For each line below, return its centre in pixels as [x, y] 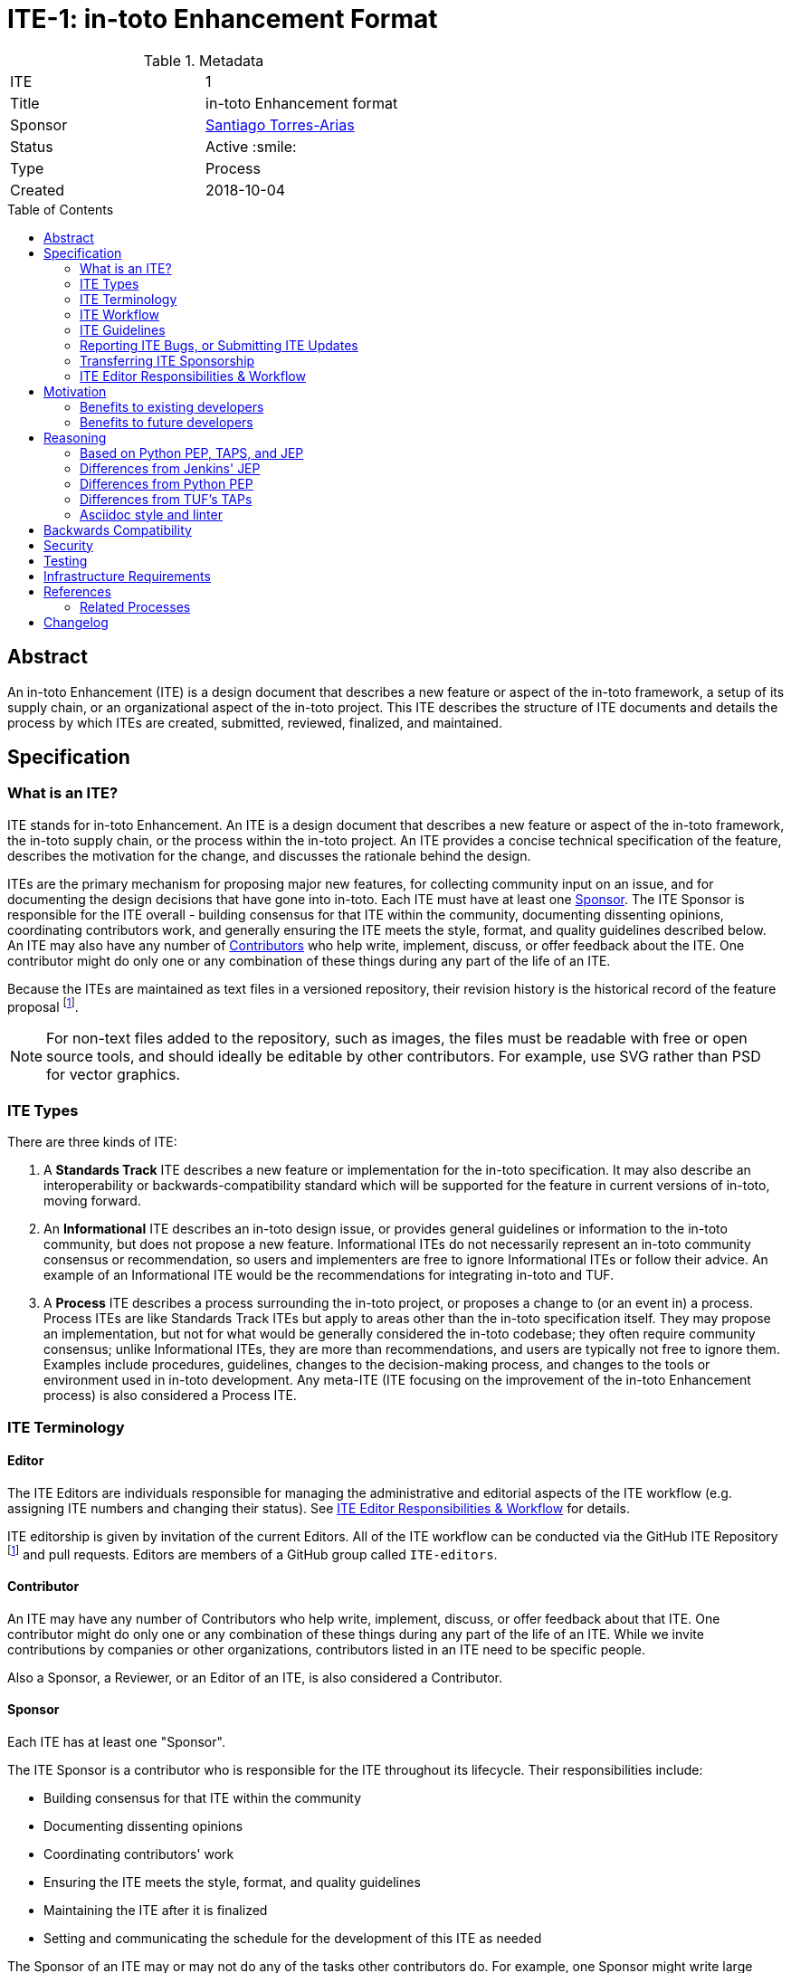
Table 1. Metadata [204, 60]
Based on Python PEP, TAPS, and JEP [192, 453]
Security [68, 545]
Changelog [76, 622]
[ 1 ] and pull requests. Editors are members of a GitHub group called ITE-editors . [253, 1553]
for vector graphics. [114, 1075]
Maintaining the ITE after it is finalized [156, 1910]
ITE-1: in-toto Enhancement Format [223, 19]
